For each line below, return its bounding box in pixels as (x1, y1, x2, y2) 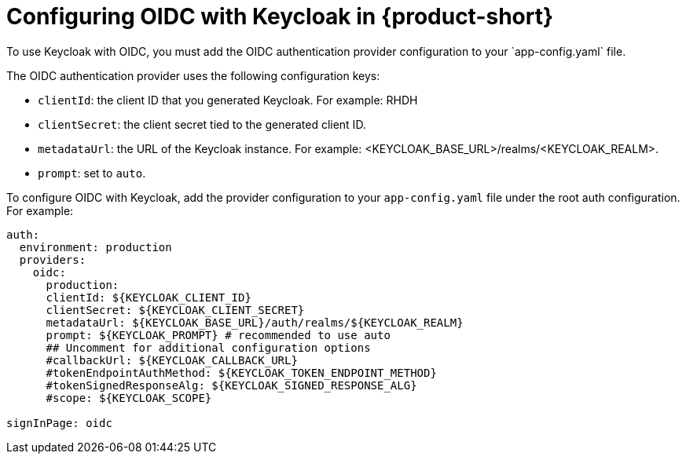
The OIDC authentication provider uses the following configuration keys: (6, 68, 380, 82)
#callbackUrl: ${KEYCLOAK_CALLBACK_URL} (46, 353, 298, 367)
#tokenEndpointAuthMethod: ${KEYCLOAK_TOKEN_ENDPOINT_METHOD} (46, 366, 437, 379)
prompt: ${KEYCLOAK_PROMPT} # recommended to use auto (46, 328, 391, 341)
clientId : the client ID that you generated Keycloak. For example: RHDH (38, 93, 418, 107)
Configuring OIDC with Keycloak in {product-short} (6, 3, 554, 30)
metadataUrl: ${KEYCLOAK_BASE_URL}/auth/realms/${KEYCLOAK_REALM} (46, 316, 464, 329)
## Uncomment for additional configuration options (46, 341, 371, 354)
